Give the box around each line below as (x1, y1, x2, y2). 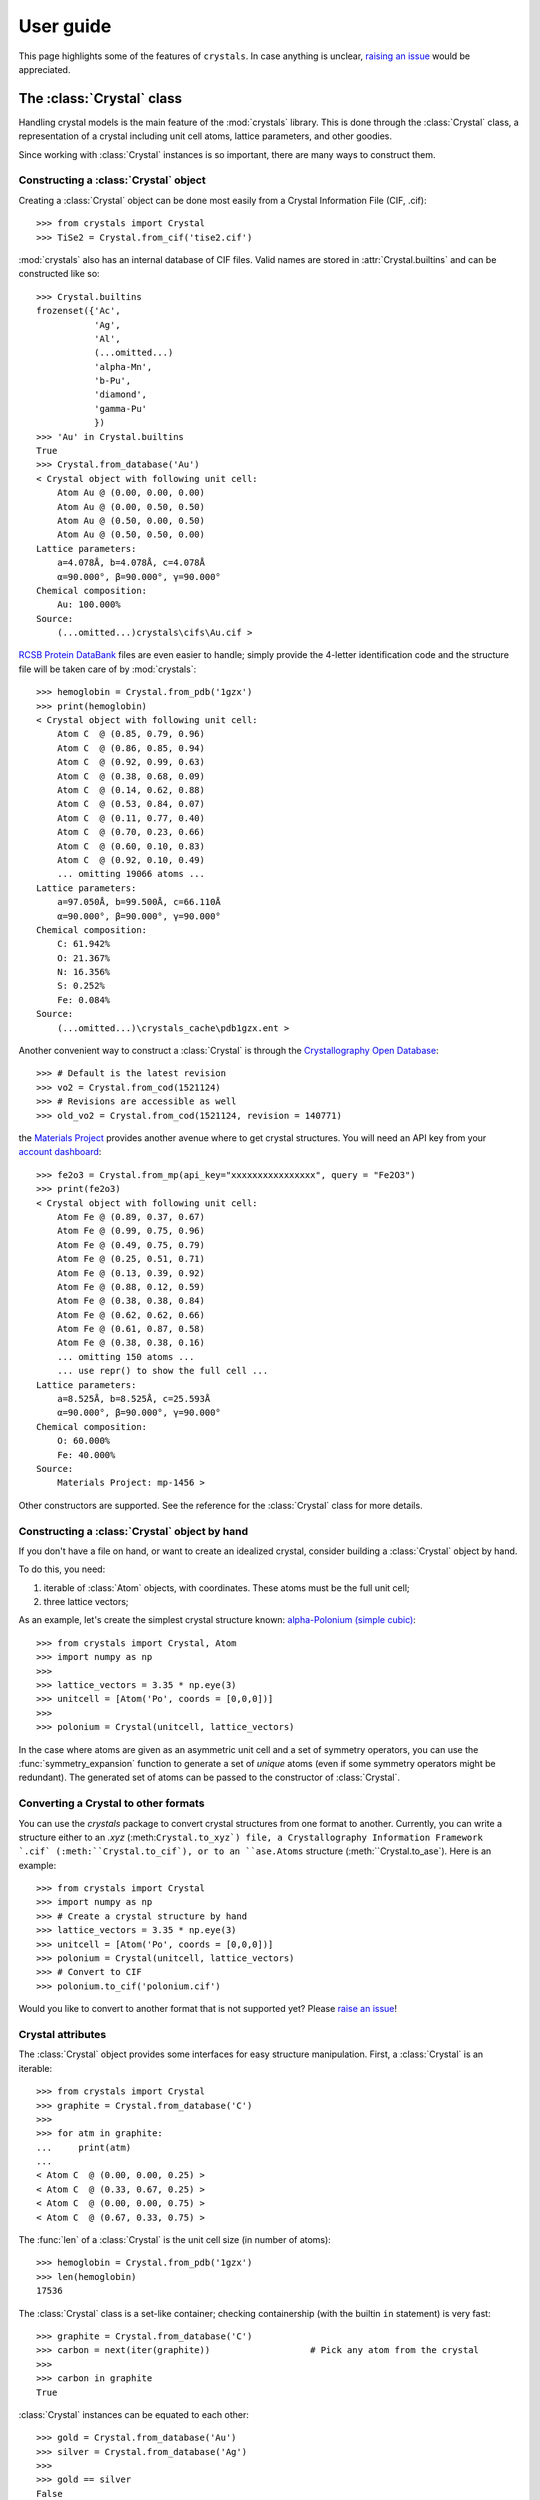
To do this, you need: (18, 1563, 106, 1575)
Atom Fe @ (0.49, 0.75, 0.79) (56, 1239, 205, 1250)
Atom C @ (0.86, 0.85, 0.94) (56, 742, 205, 754)
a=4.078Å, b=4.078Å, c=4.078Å (56, 557, 205, 569)
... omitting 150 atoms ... (56, 1351, 195, 1362)
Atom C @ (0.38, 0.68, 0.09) (56, 770, 205, 782)
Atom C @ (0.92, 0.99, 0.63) (56, 756, 205, 768)
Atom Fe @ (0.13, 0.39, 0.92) (56, 1267, 205, 1279)
